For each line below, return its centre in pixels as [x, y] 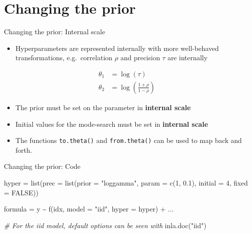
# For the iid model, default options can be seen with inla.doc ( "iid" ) [105, 225]
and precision [140, 58]
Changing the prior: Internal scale [55, 32]
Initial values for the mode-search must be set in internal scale [112, 124]
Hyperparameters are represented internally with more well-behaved [117, 48]
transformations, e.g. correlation [64, 58]
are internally [188, 58]
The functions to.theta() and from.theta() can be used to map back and [129, 140]
